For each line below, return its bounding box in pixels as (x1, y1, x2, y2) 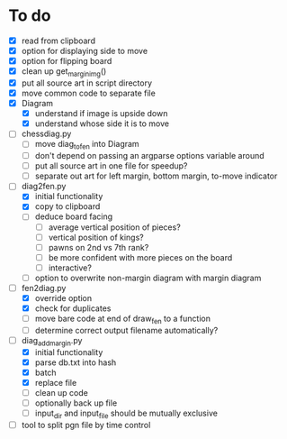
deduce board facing (34, 211, 113, 222)
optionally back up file (34, 398, 118, 408)
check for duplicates (34, 303, 112, 314)
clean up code (34, 388, 89, 398)
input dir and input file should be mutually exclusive (34, 407, 218, 420)
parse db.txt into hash (34, 357, 117, 368)
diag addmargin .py (21, 334, 83, 348)
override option (34, 292, 93, 303)
